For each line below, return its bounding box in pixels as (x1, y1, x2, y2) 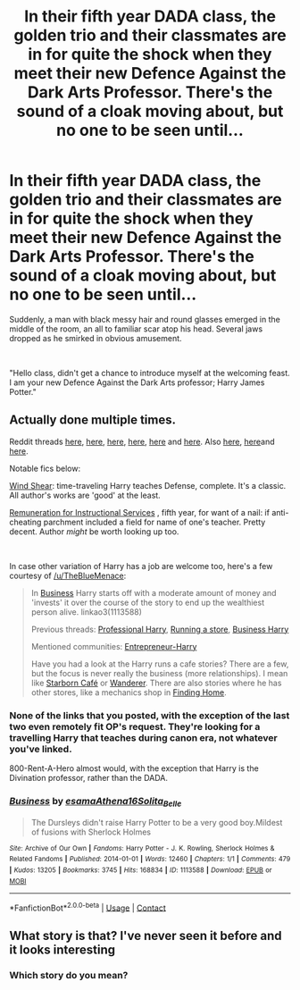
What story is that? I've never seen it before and (9, 927, 283, 944)
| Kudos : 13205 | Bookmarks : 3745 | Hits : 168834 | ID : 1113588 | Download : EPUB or (9, 865, 272, 875)
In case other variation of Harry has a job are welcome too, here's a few (9, 560, 273, 571)
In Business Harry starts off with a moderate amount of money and (30, 587, 277, 598)
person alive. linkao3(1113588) (30, 606, 143, 617)
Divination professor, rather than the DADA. (9, 773, 168, 784)
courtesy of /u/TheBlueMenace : (9, 570, 127, 581)
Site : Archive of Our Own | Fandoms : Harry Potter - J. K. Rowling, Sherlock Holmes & (9, 843, 275, 852)
